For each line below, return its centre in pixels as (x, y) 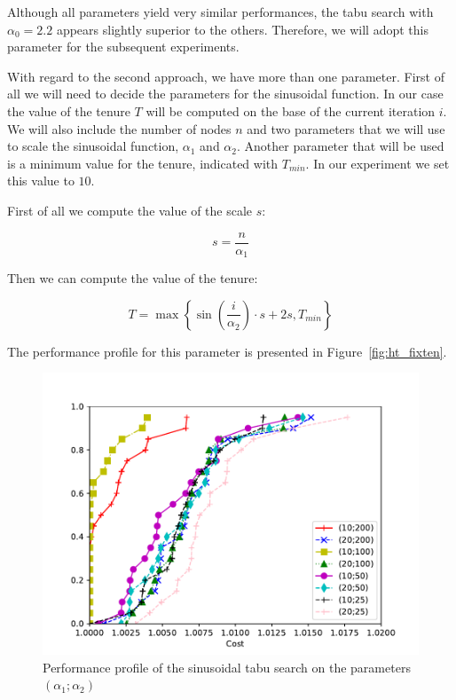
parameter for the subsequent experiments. (123, 47)
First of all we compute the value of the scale (130, 210)
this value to (41, 181)
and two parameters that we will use (346, 128)
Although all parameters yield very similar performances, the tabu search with (220, 12)
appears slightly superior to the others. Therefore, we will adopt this (242, 29)
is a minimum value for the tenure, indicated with (143, 163)
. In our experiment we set (377, 163)
